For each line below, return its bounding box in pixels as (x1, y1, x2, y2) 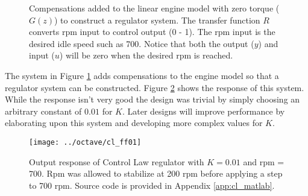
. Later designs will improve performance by (122, 104, 285, 117)
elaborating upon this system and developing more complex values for (5, 116, 263, 129)
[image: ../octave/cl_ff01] (29, 138, 142, 147)
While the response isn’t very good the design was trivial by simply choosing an (5, 93, 300, 106)
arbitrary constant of (5, 104, 82, 117)
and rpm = (243, 155, 284, 168)
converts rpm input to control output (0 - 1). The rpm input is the (29, 25, 275, 38)
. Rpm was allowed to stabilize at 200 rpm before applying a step (42, 167, 283, 180)
